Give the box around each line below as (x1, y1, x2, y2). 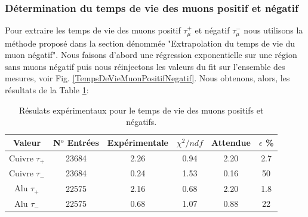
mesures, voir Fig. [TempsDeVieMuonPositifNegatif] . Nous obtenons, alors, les (5, 72, 290, 84)
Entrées (67, 136, 99, 148)
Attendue (211, 136, 251, 148)
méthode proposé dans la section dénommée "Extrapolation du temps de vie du (5, 36, 295, 49)
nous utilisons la (244, 24, 303, 36)
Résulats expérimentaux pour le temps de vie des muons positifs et (19, 103, 264, 116)
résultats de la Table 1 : (5, 84, 89, 96)
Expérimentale (107, 136, 168, 148)
